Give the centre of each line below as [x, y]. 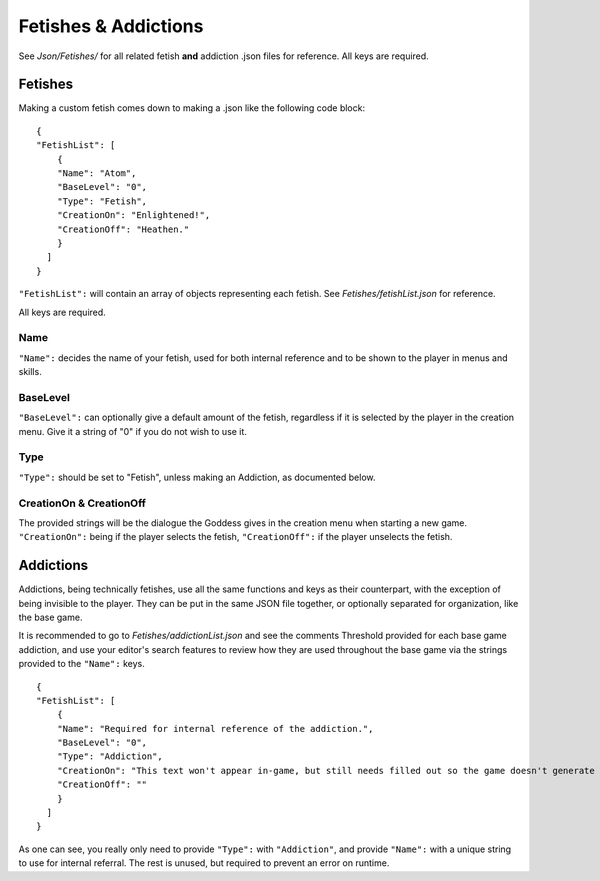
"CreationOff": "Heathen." [123, 229]
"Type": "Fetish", [102, 201]
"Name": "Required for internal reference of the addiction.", [215, 728]
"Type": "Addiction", [110, 756]
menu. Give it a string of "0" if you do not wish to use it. [132, 431]
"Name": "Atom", [96, 173]
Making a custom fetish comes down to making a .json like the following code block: [191, 108]
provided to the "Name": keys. [81, 664]
